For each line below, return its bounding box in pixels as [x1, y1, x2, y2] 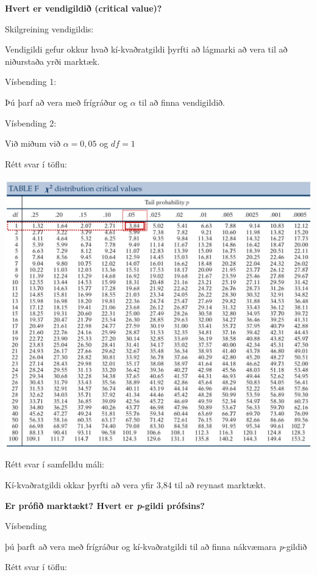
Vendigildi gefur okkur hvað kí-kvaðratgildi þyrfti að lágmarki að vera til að [5, 43, 288, 56]
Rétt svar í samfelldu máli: [5, 458, 104, 471]
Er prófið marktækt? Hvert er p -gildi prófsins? [5, 499, 205, 511]
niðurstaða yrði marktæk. [5, 54, 100, 67]
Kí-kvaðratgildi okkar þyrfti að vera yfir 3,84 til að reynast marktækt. [5, 478, 266, 491]
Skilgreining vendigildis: [5, 22, 94, 35]
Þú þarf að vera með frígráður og [5, 95, 128, 108]
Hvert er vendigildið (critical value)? [5, 2, 162, 14]
